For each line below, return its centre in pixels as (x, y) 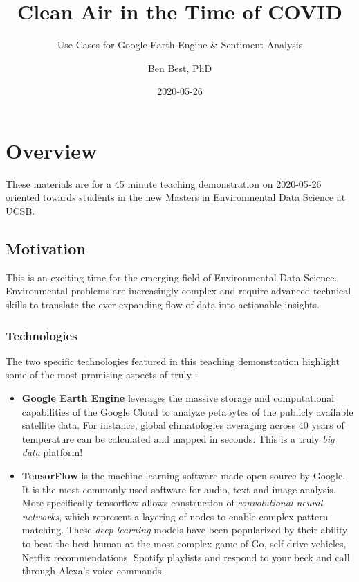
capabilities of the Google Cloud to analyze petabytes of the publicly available (187, 411)
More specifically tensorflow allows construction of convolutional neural (172, 503)
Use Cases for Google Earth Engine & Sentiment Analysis (180, 45)
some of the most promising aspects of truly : (102, 374)
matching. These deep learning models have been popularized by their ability (185, 530)
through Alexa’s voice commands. (93, 571)
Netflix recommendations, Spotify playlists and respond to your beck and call (186, 557)
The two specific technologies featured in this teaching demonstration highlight (173, 361)
